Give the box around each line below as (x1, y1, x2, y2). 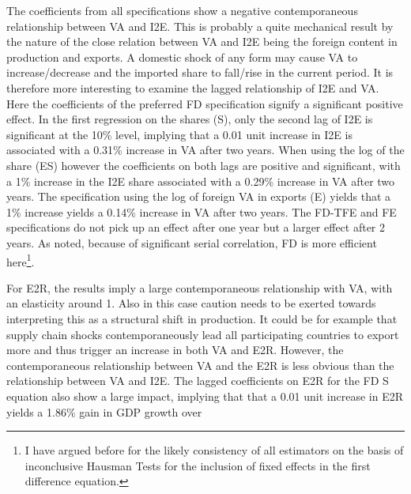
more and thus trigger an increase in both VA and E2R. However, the (6, 341, 344, 358)
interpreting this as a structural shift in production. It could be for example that (6, 310, 398, 326)
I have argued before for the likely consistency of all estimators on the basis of (25, 442, 404, 458)
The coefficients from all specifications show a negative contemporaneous (6, 2, 358, 18)
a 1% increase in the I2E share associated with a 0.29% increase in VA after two (6, 172, 395, 189)
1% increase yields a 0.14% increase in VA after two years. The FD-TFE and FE (6, 203, 397, 220)
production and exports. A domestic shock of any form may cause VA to (6, 48, 358, 65)
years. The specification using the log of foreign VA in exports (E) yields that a (6, 188, 391, 205)
